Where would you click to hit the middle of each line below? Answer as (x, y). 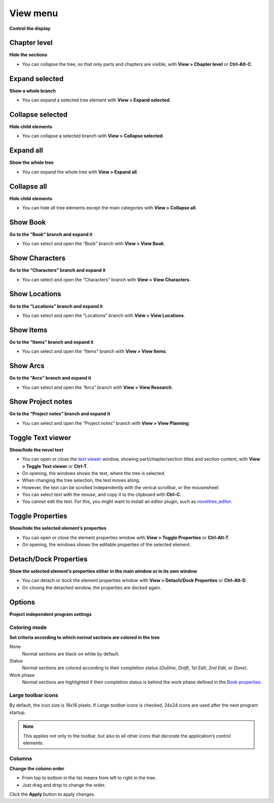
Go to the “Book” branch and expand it (51, 234)
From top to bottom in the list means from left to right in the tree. (89, 778)
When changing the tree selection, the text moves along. (81, 480)
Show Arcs (27, 366)
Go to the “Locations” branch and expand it (56, 306)
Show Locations (35, 294)
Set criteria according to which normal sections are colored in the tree (84, 637)
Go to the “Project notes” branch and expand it (60, 414)
